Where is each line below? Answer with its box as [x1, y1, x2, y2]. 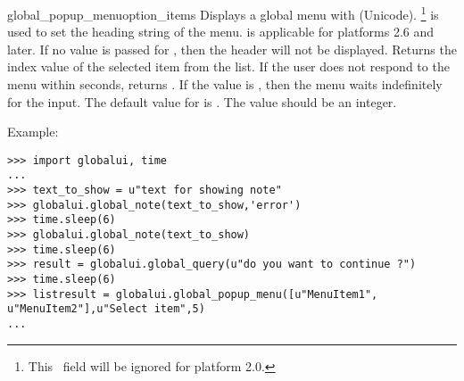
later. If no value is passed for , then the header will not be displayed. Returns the [7, 39, 457, 58]
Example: [7, 122, 59, 141]
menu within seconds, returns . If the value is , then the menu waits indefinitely [7, 75, 443, 94]
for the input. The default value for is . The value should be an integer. [7, 92, 397, 111]
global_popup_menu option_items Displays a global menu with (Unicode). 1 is [7, 3, 439, 23]
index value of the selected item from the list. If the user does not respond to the [7, 57, 450, 76]
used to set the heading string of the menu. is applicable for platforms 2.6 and [7, 22, 435, 41]
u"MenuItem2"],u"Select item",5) [7, 302, 205, 316]
